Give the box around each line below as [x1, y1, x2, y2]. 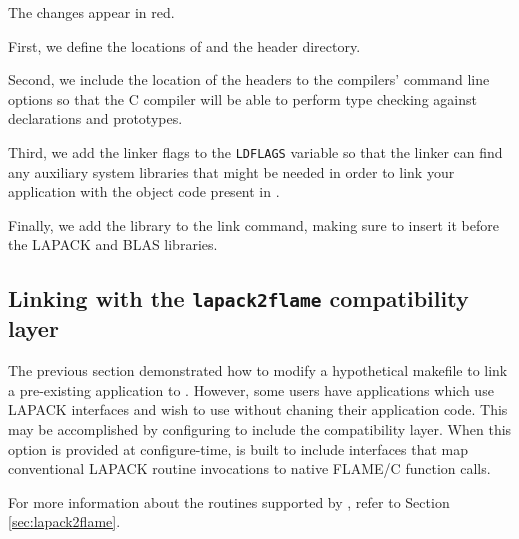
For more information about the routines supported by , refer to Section [8, 491, 450, 512]
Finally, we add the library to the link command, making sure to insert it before [8, 214, 499, 235]
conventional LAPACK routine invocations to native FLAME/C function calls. [8, 458, 491, 479]
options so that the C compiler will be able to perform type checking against [8, 88, 477, 109]
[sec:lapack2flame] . [8, 511, 121, 532]
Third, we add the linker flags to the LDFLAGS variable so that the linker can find [8, 141, 503, 162]
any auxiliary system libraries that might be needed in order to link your [8, 161, 455, 182]
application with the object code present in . [8, 181, 280, 202]
